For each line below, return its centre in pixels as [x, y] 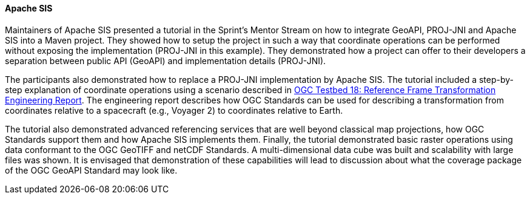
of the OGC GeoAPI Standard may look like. [91, 170]
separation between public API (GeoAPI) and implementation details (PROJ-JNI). [166, 60]
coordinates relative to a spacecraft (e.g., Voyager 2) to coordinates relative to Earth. [174, 110]
